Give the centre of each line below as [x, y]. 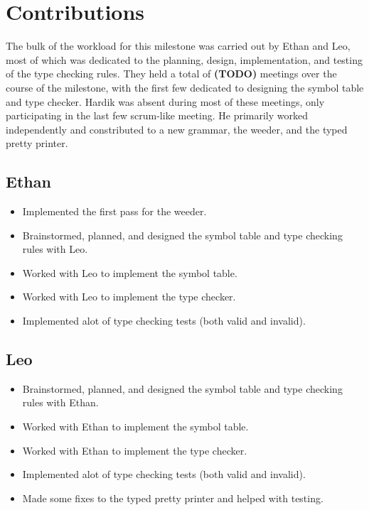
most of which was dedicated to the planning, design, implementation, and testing [184, 59]
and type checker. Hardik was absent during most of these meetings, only [165, 101]
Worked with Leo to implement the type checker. [129, 297]
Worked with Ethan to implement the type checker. [135, 450]
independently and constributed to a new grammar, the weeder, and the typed [177, 129]
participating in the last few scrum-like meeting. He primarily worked [157, 115]
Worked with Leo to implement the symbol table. [130, 272]
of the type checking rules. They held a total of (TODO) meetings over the [171, 74]
